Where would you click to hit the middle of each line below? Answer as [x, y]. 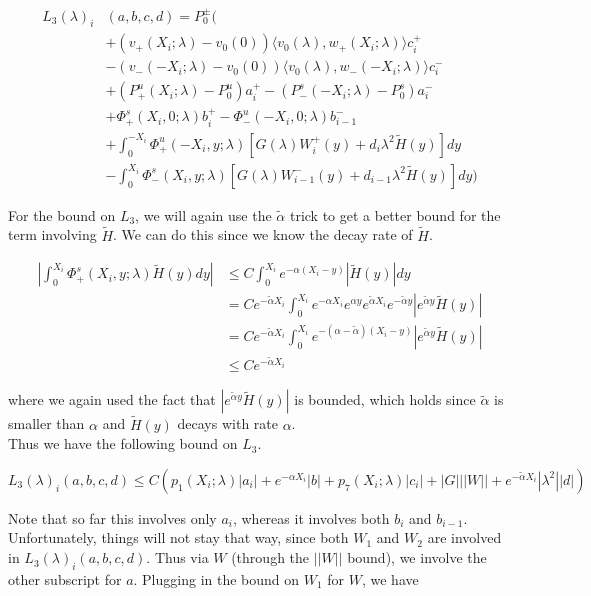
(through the [270, 557]
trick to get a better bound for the [395, 214]
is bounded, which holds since [385, 399]
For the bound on [62, 214]
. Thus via [177, 557]
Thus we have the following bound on [123, 443]
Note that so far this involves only [112, 517]
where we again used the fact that [112, 399]
